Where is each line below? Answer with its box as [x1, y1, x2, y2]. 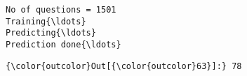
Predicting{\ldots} [6, 28, 96, 38]
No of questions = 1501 [6, 5, 116, 15]
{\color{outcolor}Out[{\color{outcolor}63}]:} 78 [6, 61, 242, 71]
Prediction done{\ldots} [6, 39, 121, 50]
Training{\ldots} [6, 16, 86, 26]
